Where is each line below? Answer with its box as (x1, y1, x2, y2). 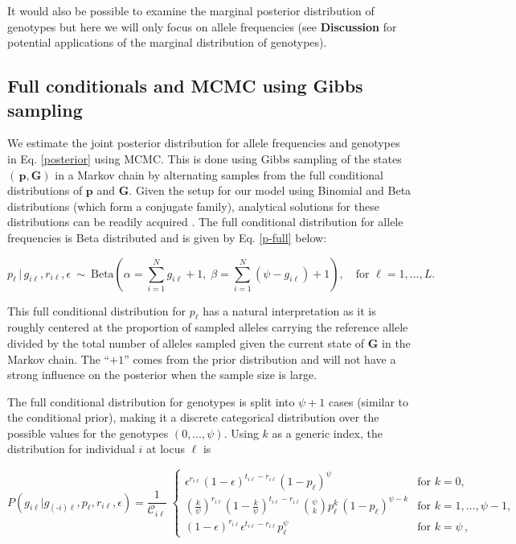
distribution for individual (7, 440, 135, 457)
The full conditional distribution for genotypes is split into (7, 393, 295, 410)
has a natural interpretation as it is (203, 302, 376, 319)
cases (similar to (329, 393, 409, 410)
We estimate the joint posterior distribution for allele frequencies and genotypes (7, 134, 400, 151)
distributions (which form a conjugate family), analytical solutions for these (7, 197, 379, 214)
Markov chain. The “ (7, 350, 110, 367)
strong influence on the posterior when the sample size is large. (7, 366, 317, 383)
